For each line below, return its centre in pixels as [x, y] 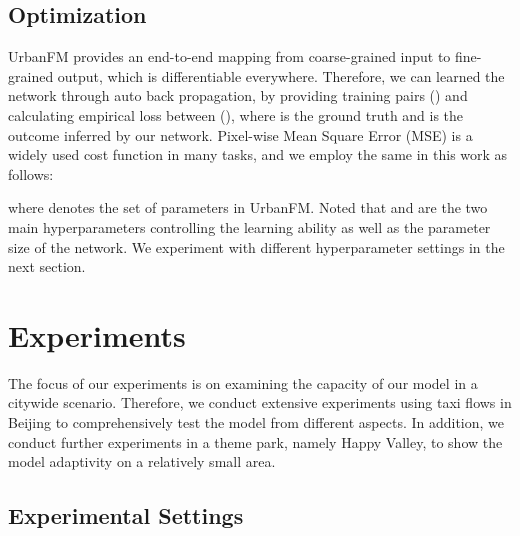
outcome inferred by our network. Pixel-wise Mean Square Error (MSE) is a [240, 134]
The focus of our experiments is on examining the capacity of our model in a [243, 382]
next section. [47, 266]
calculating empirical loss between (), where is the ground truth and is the [236, 114]
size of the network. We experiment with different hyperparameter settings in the [256, 246]
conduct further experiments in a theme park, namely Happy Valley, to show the [255, 441]
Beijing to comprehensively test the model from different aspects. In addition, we [256, 422]
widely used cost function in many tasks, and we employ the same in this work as [258, 154]
